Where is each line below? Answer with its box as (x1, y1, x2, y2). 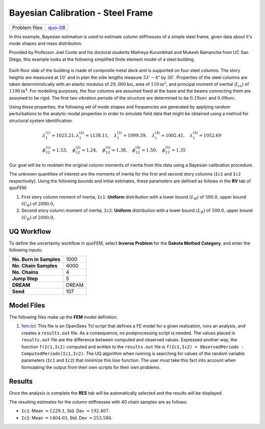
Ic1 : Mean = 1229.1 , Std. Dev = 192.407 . (21, 408, 110, 414)
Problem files (12, 24, 43, 31)
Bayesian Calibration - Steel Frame (9, 7, 153, 18)
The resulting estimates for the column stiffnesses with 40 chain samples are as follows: (9, 399, 188, 404)
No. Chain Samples (12, 262, 57, 269)
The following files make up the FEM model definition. (9, 314, 118, 320)
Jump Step (12, 275, 38, 282)
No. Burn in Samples (12, 256, 61, 263)
